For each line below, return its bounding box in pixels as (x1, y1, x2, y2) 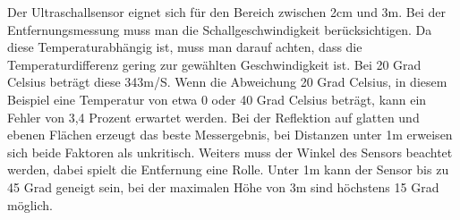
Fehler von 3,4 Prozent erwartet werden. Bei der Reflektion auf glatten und (7, 107, 420, 126)
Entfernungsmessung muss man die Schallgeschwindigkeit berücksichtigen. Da (7, 20, 432, 38)
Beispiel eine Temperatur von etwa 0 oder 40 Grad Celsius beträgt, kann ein (7, 89, 427, 108)
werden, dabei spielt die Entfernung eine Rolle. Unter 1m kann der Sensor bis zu (7, 160, 449, 179)
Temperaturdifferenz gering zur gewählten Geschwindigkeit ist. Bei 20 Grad (7, 55, 422, 73)
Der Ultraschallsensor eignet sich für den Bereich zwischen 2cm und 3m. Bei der (7, 3, 446, 21)
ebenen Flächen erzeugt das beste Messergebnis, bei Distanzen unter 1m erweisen (7, 125, 453, 144)
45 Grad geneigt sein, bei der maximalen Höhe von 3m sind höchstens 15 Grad (7, 177, 439, 196)
